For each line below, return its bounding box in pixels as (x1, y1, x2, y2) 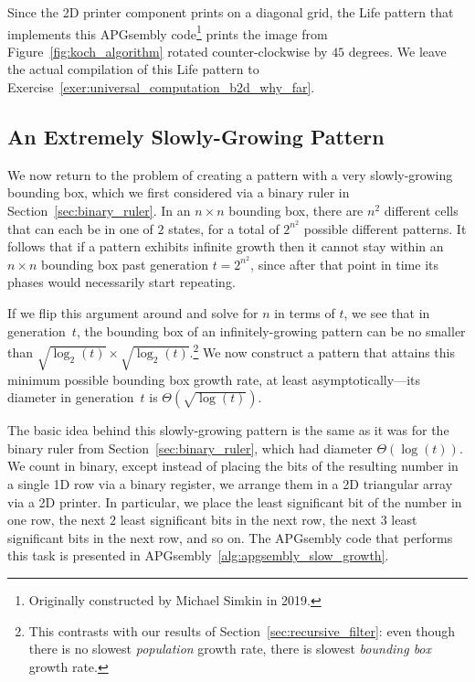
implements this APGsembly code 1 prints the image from (7, 21, 328, 43)
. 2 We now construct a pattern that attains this (189, 340, 456, 361)
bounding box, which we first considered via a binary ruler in (7, 183, 350, 202)
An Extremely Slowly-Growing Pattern (7, 123, 385, 151)
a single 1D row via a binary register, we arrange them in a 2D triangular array (7, 474, 453, 494)
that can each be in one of (7, 218, 153, 238)
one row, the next (7, 510, 106, 529)
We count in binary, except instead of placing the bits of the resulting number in (7, 456, 459, 475)
